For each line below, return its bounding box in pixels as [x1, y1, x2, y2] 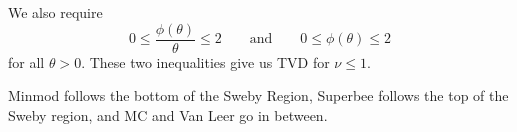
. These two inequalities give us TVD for [81, 51, 330, 72]
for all [8, 51, 45, 72]
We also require [8, 2, 103, 22]
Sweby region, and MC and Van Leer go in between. [8, 104, 328, 125]
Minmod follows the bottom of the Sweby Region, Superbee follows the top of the [8, 85, 509, 106]
